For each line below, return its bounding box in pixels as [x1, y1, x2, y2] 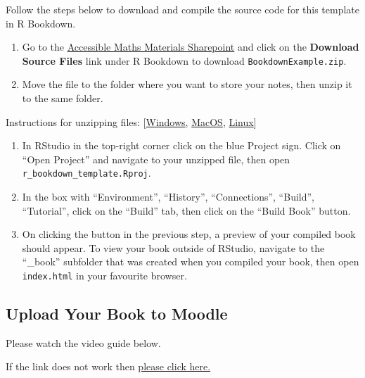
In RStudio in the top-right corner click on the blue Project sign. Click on [22, 138, 341, 153]
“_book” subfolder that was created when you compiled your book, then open [22, 254, 359, 269]
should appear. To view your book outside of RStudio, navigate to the [22, 240, 325, 255]
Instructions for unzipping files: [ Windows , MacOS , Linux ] [6, 114, 257, 129]
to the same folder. [22, 91, 103, 106]
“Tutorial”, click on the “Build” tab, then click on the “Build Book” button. [22, 203, 351, 218]
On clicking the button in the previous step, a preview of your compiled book [22, 227, 356, 241]
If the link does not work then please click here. [6, 359, 211, 374]
